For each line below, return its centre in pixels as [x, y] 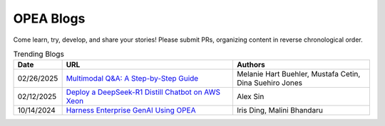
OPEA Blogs [49, 18]
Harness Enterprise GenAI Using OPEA [131, 110]
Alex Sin [250, 97]
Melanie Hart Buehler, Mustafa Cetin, [298, 74]
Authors [251, 65]
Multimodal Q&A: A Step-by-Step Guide [132, 79]
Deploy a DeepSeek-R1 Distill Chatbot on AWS [143, 92]
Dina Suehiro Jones [269, 83]
